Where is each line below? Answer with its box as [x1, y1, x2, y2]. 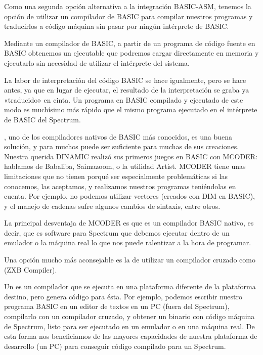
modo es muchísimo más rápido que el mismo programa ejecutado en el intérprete [4, 104, 257, 115]
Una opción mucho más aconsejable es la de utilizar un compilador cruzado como [4, 254, 255, 265]
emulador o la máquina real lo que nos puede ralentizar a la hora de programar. [4, 237, 251, 248]
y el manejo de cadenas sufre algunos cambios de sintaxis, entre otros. [4, 200, 221, 211]
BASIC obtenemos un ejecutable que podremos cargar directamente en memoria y [4, 48, 259, 58]
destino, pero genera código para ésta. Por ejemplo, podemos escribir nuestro [4, 291, 243, 301]
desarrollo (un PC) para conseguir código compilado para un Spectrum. [4, 340, 226, 351]
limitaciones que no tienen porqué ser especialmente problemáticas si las [4, 170, 228, 181]
